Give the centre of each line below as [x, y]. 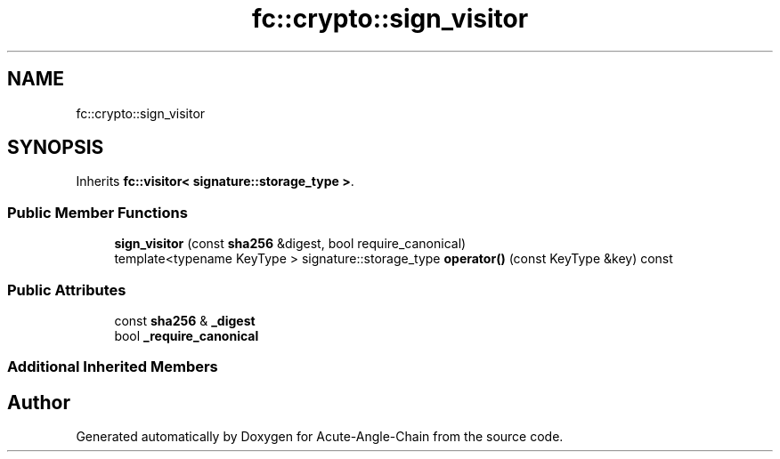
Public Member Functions [97, 212]
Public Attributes [67, 290]
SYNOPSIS [56, 148]
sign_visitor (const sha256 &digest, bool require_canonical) [290, 244]
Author [39, 402]
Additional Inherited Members [113, 367]
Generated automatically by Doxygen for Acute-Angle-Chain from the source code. [320, 437]
